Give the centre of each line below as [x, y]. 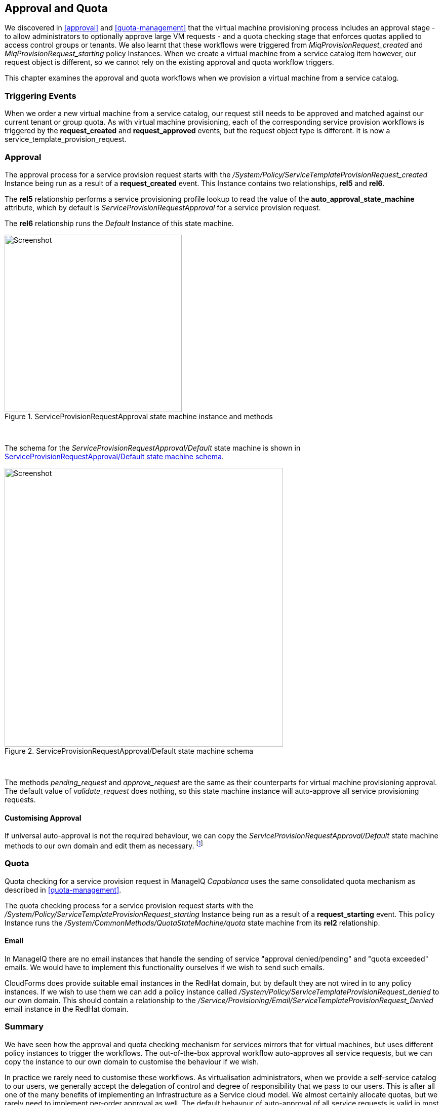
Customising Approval [43, 818]
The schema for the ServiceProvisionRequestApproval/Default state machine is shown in [153, 448]
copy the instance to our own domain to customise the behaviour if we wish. [132, 1061]
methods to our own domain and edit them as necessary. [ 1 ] [104, 845]
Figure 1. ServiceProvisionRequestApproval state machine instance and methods [139, 416]
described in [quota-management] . [63, 890]
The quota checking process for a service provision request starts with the [129, 905]
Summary [24, 1027]
